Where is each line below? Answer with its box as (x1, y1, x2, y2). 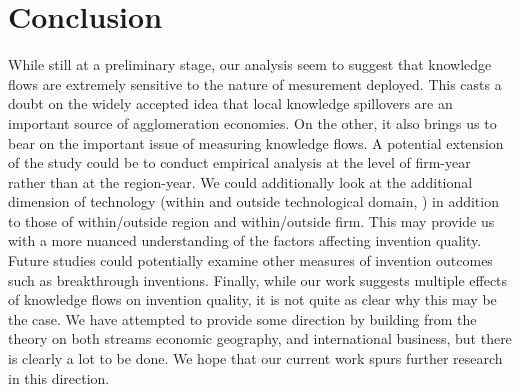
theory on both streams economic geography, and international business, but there (8, 328, 512, 349)
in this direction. (8, 367, 110, 388)
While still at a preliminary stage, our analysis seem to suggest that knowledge (8, 54, 492, 75)
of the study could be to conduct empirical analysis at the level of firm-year (8, 152, 471, 173)
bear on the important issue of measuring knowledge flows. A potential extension (8, 132, 504, 153)
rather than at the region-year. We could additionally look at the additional (8, 171, 473, 192)
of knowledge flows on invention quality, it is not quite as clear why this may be (8, 289, 497, 310)
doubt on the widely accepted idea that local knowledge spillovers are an (8, 93, 453, 114)
